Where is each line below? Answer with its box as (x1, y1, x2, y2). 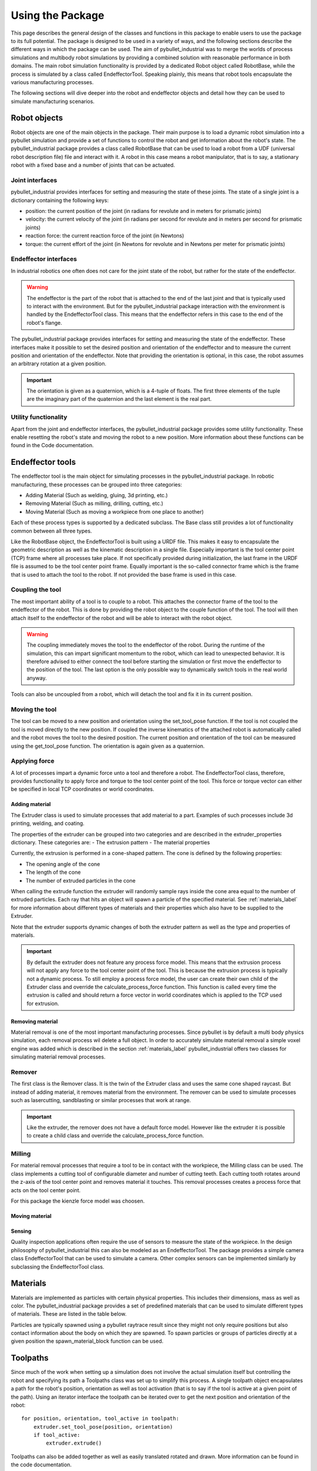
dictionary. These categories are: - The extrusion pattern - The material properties (11, 839, 210, 846)
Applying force (11, 757, 55, 765)
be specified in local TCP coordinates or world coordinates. (11, 786, 155, 793)
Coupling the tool (11, 585, 62, 594)
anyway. (26, 674, 47, 681)
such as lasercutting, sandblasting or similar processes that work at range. (11, 1097, 191, 1104)
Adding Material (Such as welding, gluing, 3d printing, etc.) (25, 492, 168, 499)
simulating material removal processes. (11, 1053, 106, 1060)
